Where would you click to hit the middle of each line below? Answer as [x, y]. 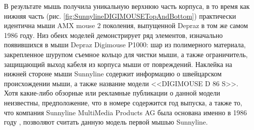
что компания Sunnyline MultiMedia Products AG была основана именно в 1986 [126, 112]
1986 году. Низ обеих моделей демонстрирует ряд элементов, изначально [113, 35]
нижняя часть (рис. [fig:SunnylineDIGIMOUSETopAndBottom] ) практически [120, 16]
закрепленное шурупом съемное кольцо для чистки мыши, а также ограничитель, [126, 54]
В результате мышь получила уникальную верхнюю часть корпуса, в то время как [127, 6]
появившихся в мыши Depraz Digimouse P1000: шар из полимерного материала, [125, 45]
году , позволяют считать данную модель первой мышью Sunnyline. [106, 122]
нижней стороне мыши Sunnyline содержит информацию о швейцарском [113, 74]
